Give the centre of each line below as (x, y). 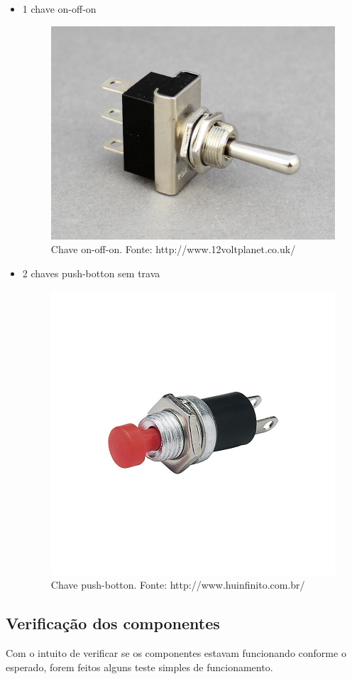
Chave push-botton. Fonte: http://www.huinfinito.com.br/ (178, 585)
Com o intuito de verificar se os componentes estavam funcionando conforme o (176, 653)
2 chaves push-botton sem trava (91, 273)
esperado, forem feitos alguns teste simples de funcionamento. (139, 667)
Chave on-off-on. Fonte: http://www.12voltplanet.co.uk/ (173, 249)
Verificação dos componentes (113, 623)
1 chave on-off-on (59, 9)
